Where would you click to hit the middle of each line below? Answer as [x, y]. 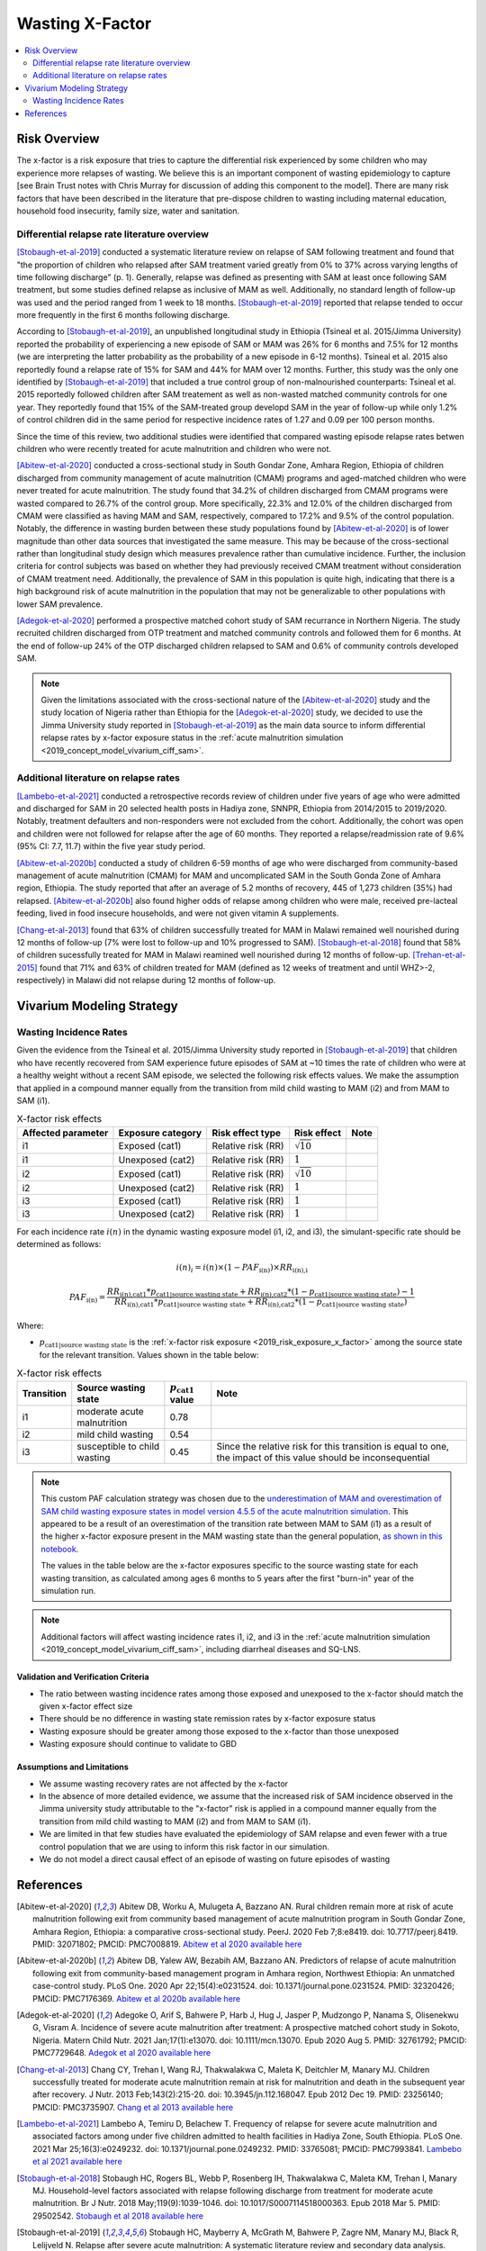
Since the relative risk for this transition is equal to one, [333, 1446]
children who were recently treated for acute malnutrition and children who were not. [174, 448]
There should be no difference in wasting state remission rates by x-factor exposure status [207, 1719]
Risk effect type [247, 1133]
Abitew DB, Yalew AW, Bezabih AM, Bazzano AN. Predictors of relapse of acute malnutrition [286, 1961]
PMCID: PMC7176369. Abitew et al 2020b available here [137, 1998]
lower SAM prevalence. [60, 604]
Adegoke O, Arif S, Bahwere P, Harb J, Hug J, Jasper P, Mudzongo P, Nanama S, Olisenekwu [287, 2015]
